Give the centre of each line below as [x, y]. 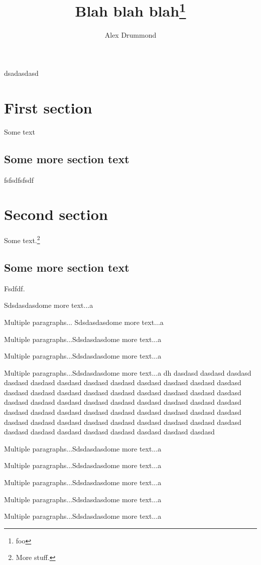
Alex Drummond [130, 35]
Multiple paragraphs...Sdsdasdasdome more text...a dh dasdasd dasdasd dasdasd [128, 372]
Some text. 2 [22, 239]
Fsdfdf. [15, 288]
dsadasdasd [21, 73]
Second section [56, 214]
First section [48, 107]
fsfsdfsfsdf [19, 180]
